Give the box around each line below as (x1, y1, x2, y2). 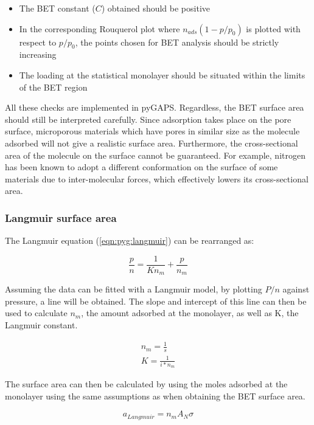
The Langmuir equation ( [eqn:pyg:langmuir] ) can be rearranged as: (5, 234, 254, 247)
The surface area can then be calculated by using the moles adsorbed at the (5, 378, 288, 390)
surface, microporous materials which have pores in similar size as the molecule (5, 125, 300, 137)
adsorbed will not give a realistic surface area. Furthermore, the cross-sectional (5, 136, 298, 149)
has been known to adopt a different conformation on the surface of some (5, 161, 278, 173)
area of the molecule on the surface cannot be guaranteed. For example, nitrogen (5, 148, 305, 161)
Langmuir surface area (5, 210, 117, 225)
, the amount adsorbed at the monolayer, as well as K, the (81, 306, 299, 319)
